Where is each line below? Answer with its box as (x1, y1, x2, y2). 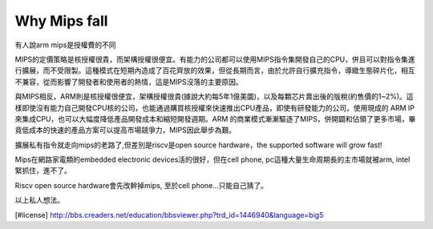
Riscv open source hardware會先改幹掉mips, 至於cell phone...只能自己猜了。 (14, 180, 269, 190)
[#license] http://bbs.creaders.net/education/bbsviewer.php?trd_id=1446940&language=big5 (14, 210, 324, 219)
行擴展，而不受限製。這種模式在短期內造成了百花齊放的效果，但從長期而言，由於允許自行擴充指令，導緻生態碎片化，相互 (14, 66, 415, 75)
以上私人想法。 (14, 195, 64, 205)
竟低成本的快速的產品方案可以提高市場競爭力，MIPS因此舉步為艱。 (14, 125, 237, 135)
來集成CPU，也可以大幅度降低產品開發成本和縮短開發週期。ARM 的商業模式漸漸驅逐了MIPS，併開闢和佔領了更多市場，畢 (14, 114, 416, 123)
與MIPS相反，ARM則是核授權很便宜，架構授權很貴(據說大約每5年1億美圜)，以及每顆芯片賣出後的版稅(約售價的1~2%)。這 (14, 92, 414, 102)
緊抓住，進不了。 (14, 166, 71, 175)
